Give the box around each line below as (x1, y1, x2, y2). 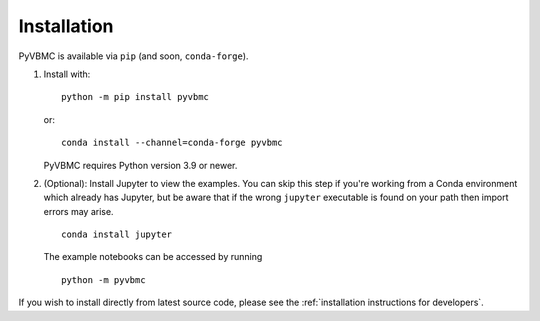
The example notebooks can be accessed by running (43, 251, 263, 263)
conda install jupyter (61, 229, 173, 240)
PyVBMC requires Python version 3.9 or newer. (43, 159, 238, 171)
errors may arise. (43, 205, 114, 217)
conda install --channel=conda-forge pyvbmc (61, 137, 284, 149)
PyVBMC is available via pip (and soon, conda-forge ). (18, 50, 249, 62)
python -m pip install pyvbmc (61, 91, 210, 103)
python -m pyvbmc (61, 274, 146, 285)
